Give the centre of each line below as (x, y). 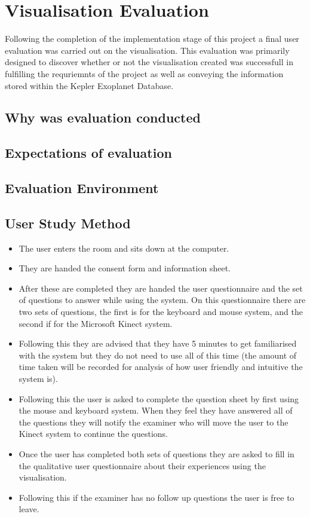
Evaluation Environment (82, 188)
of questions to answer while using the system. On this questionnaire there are (162, 300)
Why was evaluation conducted (103, 117)
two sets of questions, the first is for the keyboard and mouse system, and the (161, 312)
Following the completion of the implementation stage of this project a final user (152, 39)
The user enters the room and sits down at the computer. (124, 248)
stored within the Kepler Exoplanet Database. (89, 85)
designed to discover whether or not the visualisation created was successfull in (149, 62)
